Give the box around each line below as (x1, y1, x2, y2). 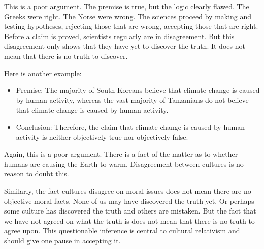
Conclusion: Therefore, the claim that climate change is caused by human (16, 121, 245, 132)
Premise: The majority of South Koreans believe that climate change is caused (16, 85, 260, 95)
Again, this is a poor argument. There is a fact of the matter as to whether (4, 149, 238, 159)
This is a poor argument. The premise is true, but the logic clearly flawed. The (4, 1, 249, 11)
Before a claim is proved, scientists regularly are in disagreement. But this (4, 30, 235, 41)
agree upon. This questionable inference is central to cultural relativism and (4, 225, 240, 236)
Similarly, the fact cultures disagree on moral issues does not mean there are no (4, 185, 251, 196)
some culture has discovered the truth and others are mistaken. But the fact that (4, 205, 256, 216)
